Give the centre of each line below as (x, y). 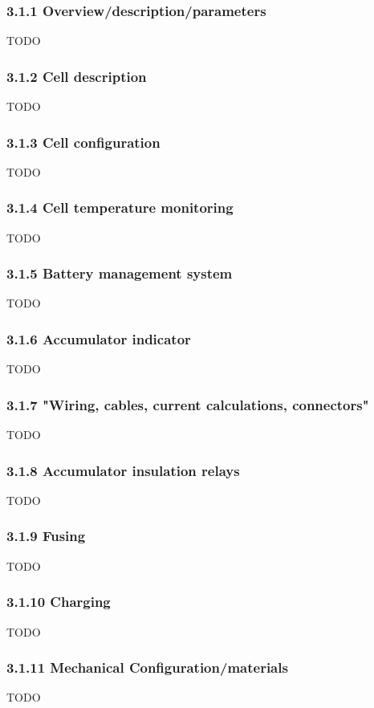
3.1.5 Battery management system (120, 273)
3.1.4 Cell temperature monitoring (120, 208)
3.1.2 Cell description (77, 76)
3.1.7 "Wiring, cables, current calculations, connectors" (188, 404)
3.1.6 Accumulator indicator (99, 338)
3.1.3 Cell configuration (83, 142)
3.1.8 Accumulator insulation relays (123, 470)
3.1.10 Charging (59, 602)
